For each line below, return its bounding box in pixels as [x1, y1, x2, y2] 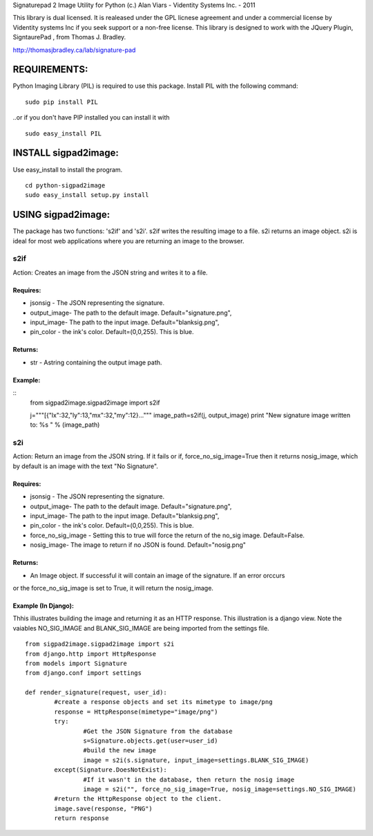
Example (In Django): [12, 602, 74, 610]
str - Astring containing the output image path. [30, 358, 162, 366]
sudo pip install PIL [25, 97, 98, 106]
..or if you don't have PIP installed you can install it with [12, 113, 170, 122]
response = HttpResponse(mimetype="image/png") [54, 707, 218, 716]
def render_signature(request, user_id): [25, 689, 167, 696]
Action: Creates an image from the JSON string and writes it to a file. [12, 268, 208, 277]
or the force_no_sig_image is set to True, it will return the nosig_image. [12, 584, 214, 592]
